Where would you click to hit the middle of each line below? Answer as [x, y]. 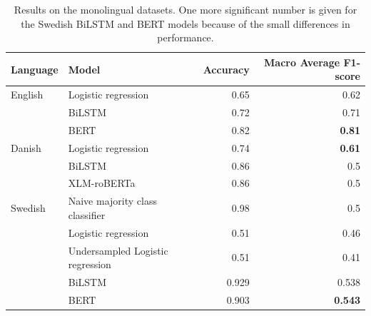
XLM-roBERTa [102, 183]
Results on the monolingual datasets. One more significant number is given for [185, 9]
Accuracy [226, 69]
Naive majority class [112, 201]
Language [35, 69]
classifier [87, 214]
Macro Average [302, 62]
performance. [185, 37]
